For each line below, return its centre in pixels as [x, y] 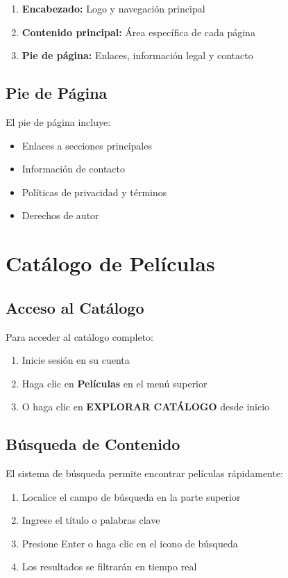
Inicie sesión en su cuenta [76, 360]
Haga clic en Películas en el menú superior [115, 383]
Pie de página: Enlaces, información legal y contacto [137, 55]
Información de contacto [74, 169]
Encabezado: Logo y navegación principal [113, 8]
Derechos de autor [60, 215]
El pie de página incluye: [58, 121]
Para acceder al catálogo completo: [79, 336]
